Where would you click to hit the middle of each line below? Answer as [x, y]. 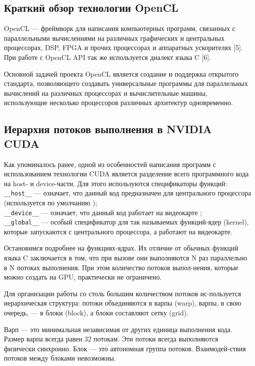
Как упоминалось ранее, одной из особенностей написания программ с [110, 164]
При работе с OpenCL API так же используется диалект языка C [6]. [108, 57]
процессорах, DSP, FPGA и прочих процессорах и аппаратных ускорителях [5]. [124, 47]
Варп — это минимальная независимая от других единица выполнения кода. [118, 329]
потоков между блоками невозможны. [60, 358]
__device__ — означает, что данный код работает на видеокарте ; [103, 212]
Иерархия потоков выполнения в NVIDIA [108, 129]
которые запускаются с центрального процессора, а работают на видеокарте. [118, 231]
